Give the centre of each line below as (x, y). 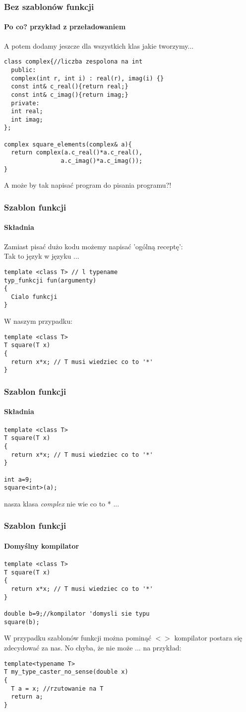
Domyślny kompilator (42, 545)
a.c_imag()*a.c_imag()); (102, 161)
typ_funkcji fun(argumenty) (50, 280)
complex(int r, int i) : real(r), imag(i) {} (88, 78)
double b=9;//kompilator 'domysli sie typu (77, 614)
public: (24, 70)
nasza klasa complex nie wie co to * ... (62, 503)
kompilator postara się (208, 638)
